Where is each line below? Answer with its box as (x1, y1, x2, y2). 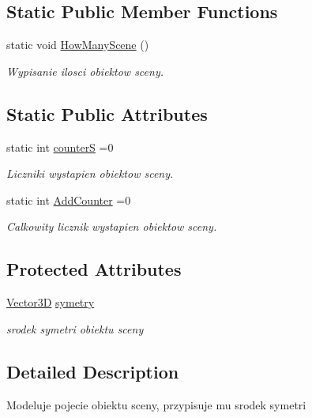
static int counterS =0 (6, 138, 114, 155)
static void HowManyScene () (6, 36, 149, 53)
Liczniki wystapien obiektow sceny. (6, 165, 174, 182)
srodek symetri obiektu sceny (6, 320, 144, 337)
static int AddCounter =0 (6, 191, 131, 208)
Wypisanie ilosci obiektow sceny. (6, 62, 164, 79)
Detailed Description (6, 359, 179, 383)
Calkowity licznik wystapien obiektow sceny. (6, 218, 217, 235)
